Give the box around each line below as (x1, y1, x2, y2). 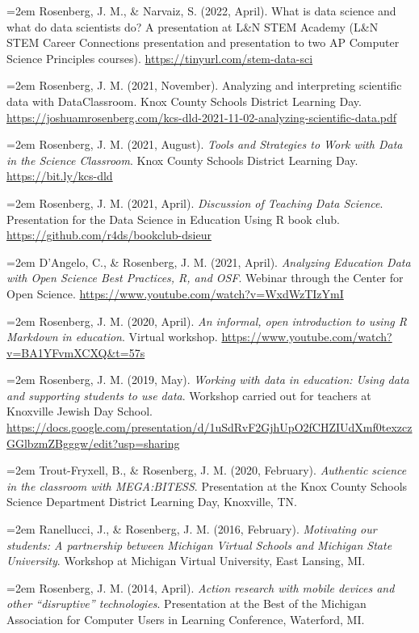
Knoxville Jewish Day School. (6, 403, 153, 420)
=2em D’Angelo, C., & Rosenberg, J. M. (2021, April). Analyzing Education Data (6, 253, 411, 270)
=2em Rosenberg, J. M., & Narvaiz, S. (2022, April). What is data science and (6, 2, 396, 19)
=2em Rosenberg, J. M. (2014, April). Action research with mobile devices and (6, 579, 395, 596)
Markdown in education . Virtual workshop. (6, 328, 218, 345)
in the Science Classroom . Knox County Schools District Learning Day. (6, 151, 358, 168)
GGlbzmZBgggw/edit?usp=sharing (6, 434, 180, 451)
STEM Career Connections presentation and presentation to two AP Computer (6, 34, 400, 51)
